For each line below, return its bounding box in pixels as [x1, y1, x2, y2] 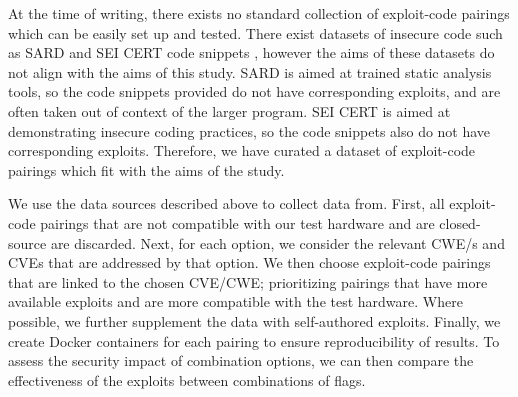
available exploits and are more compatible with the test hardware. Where [8, 291, 463, 312]
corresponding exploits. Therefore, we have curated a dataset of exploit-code [8, 140, 476, 161]
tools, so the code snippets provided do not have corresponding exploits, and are [8, 81, 501, 102]
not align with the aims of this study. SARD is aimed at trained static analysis [8, 61, 492, 82]
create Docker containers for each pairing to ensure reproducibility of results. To [8, 330, 500, 351]
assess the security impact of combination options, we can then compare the [8, 350, 474, 371]
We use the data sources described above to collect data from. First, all [8, 193, 445, 214]
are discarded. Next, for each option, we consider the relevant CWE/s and [50, 232, 505, 253]
